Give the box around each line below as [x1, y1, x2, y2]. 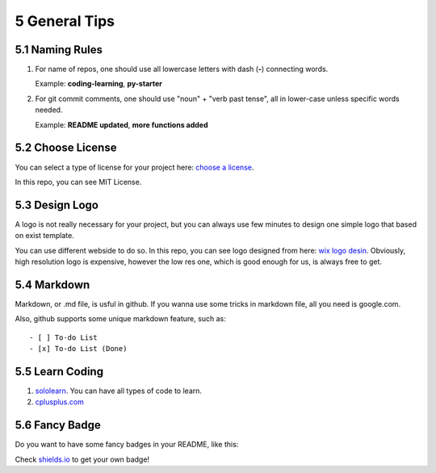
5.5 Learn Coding [15, 364, 104, 379]
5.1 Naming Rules [15, 43, 103, 57]
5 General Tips [15, 12, 115, 30]
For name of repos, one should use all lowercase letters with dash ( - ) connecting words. [35, 65, 329, 74]
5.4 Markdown [15, 278, 90, 291]
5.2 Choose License [15, 141, 117, 155]
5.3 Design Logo [15, 198, 99, 211]
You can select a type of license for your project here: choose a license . [15, 162, 254, 172]
